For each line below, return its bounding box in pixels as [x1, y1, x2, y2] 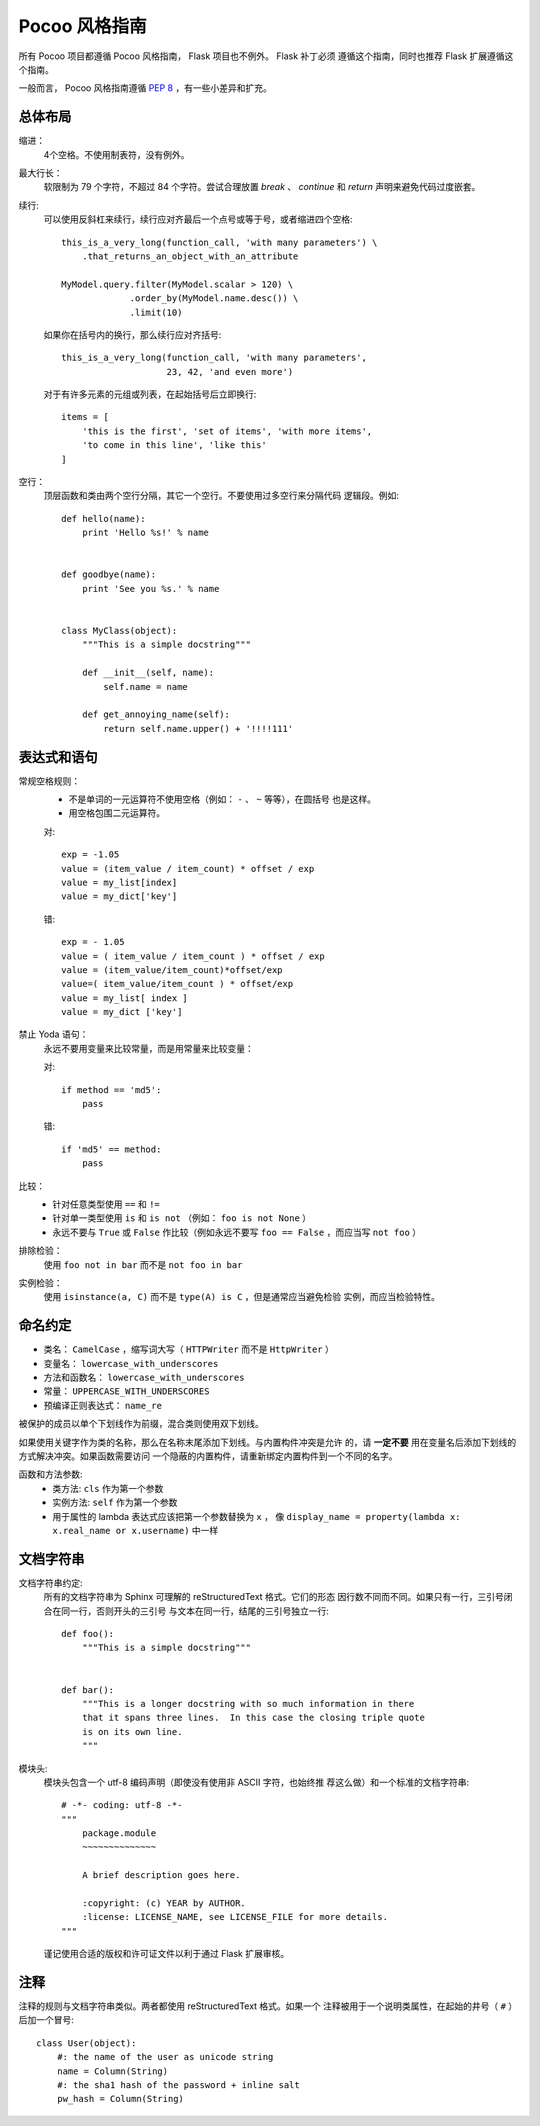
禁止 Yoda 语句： [18, 1028, 89, 1040]
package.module [81, 1828, 157, 1839]
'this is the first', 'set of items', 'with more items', [81, 425, 373, 437]
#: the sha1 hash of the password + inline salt [56, 2080, 300, 2091]
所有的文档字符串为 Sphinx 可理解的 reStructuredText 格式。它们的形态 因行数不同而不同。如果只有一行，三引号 [43, 1591, 505, 1603]
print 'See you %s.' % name [81, 583, 220, 594]
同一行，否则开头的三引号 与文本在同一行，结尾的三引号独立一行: [60, 1605, 329, 1617]
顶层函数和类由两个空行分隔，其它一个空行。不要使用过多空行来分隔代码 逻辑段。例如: [43, 490, 399, 502]
